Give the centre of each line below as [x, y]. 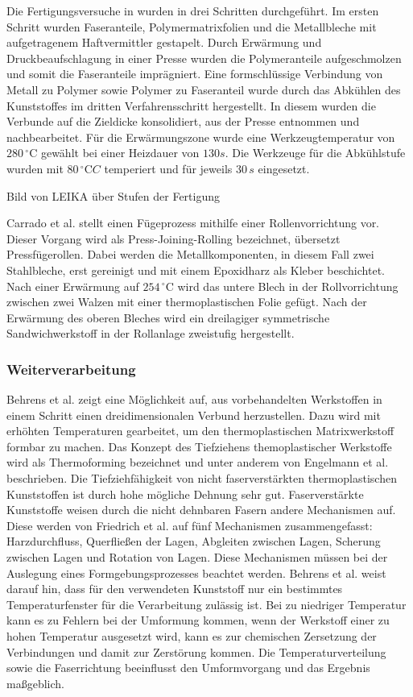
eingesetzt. [284, 168]
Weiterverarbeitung [71, 369]
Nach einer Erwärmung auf [73, 286]
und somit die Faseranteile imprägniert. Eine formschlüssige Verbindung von [195, 74]
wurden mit [35, 168]
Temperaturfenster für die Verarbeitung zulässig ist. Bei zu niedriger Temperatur [206, 604]
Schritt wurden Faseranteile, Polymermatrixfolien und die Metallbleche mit [192, 26]
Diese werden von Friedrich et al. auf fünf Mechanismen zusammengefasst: [190, 525]
